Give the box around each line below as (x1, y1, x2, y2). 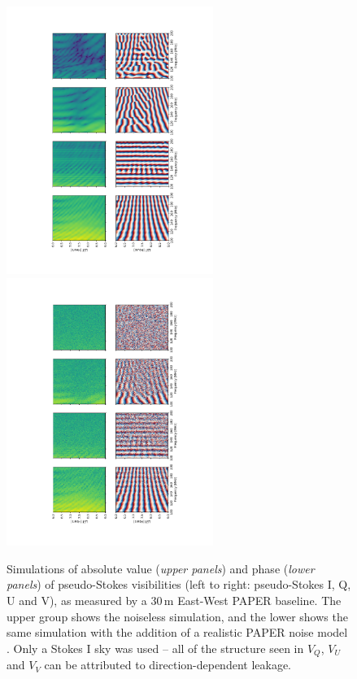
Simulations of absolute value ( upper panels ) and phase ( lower (7, 559, 315, 577)
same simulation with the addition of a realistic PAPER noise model (7, 624, 348, 641)
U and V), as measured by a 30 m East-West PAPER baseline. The (7, 592, 342, 608)
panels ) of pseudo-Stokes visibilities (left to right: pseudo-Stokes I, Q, (7, 576, 351, 593)
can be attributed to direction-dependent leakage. (44, 656, 292, 673)
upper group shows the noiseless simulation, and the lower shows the (7, 607, 348, 625)
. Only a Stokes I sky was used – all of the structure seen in (7, 639, 304, 656)
